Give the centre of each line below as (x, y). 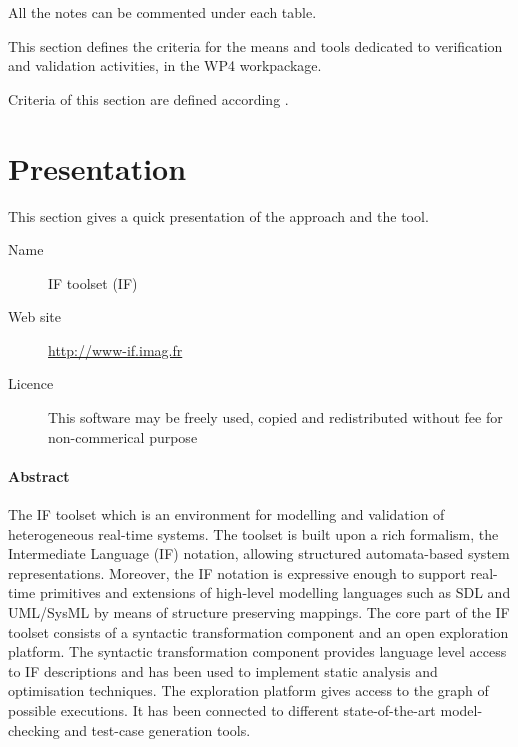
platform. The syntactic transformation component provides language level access (257, 651)
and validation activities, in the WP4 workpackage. (165, 65)
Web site (34, 316)
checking (34, 729)
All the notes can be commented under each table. (162, 12)
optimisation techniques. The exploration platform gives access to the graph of (248, 690)
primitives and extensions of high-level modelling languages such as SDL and (275, 592)
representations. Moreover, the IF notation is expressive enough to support (237, 572)
